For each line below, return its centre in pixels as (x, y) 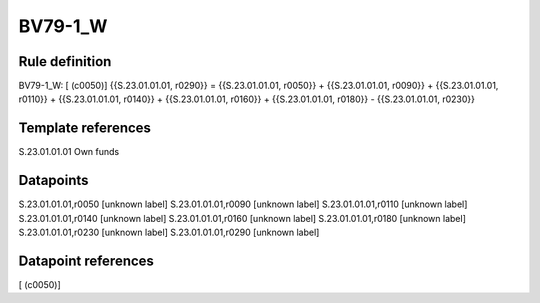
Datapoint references (86, 260)
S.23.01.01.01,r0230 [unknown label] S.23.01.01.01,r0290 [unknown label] (169, 232)
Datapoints (53, 180)
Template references (85, 128)
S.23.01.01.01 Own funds (69, 152)
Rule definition (65, 61)
